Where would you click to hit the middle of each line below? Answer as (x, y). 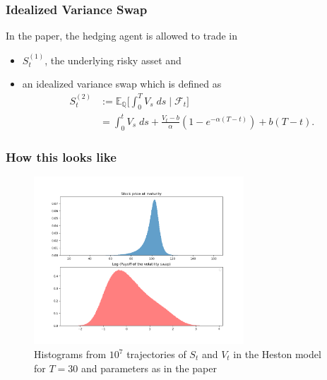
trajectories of (156, 354)
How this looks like (61, 156)
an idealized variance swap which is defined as (122, 84)
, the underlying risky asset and (113, 60)
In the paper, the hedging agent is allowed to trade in (121, 36)
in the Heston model (277, 354)
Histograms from (70, 354)
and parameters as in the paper (149, 368)
